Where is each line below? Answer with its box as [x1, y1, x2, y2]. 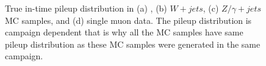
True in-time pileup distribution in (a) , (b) [5, 2, 167, 14]
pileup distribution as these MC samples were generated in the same [5, 37, 261, 50]
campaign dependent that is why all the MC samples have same [5, 26, 243, 38]
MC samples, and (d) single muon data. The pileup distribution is [5, 13, 252, 26]
